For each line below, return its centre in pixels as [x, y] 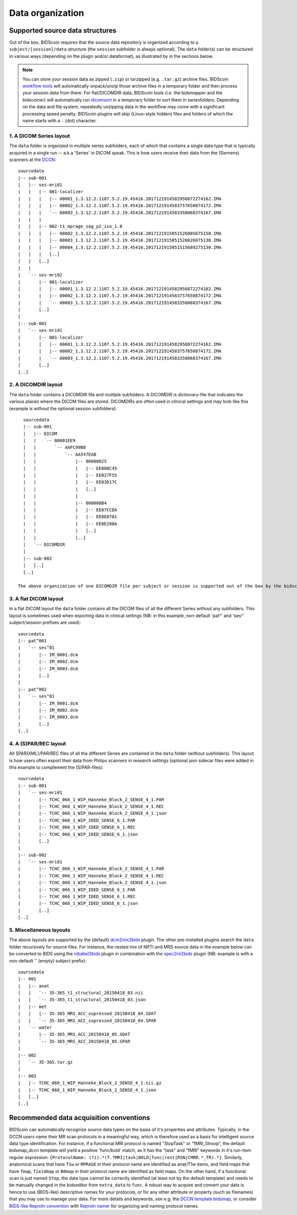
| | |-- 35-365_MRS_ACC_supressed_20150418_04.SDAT [87, 1014]
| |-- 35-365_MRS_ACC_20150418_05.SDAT [74, 1034]
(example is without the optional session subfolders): [63, 408]
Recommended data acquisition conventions [80, 1118]
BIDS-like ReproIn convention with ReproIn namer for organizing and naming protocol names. [104, 1206]
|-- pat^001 [32, 641]
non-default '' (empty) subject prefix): [48, 960]
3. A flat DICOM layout [36, 599]
